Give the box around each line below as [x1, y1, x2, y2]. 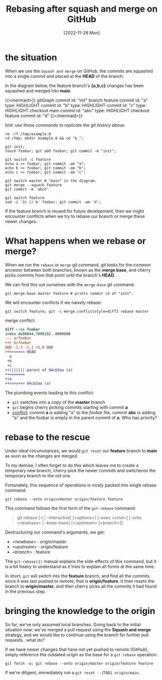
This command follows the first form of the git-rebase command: [5, 505, 136, 511]
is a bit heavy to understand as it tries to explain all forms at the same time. [5, 563, 155, 569]
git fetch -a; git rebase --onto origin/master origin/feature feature [5, 661, 153, 666]
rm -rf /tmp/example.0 [5, 131, 51, 137]
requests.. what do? [5, 637, 45, 643]
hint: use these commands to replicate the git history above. [5, 122, 126, 128]
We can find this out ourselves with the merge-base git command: [5, 281, 135, 287]
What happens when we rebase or [5, 235, 146, 246]
